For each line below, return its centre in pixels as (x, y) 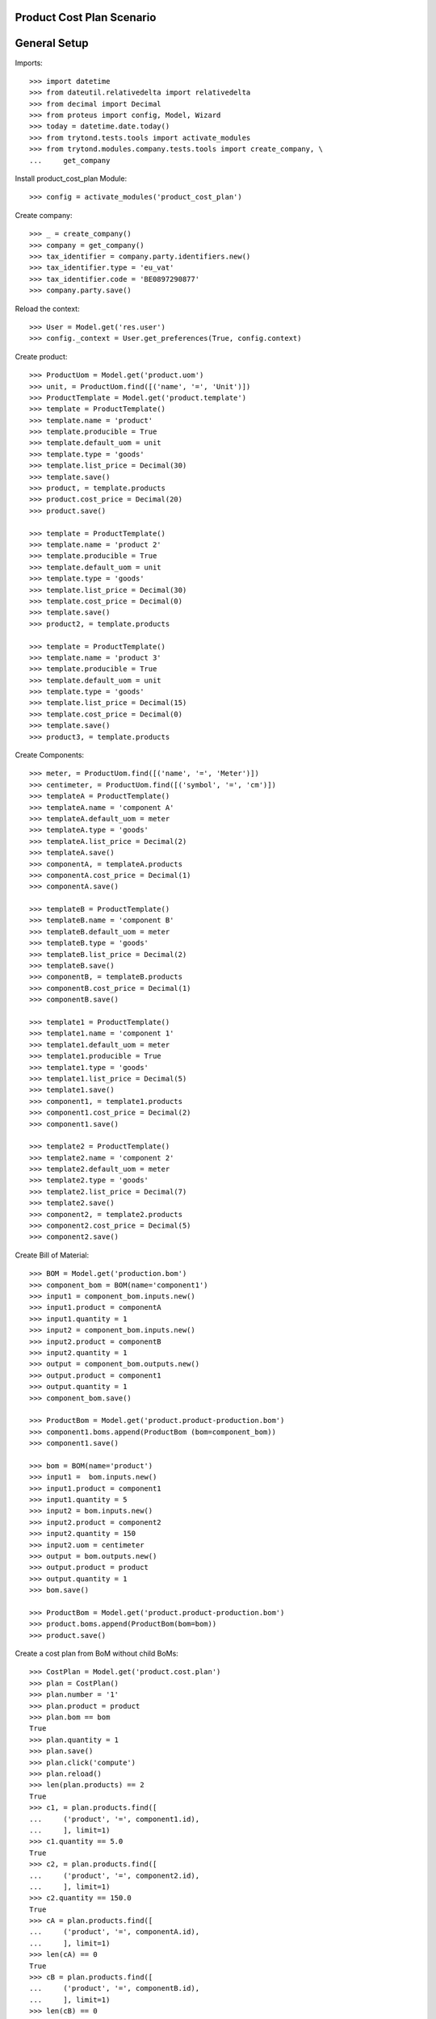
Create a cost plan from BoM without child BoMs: (97, 1654)
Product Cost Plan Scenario (86, 17)
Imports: (29, 63)
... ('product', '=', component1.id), (115, 1819)
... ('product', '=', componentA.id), (115, 1932)
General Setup (52, 43)
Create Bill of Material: (52, 1255)
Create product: (41, 356)
